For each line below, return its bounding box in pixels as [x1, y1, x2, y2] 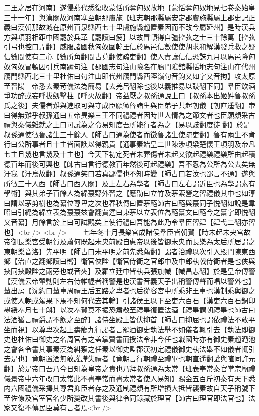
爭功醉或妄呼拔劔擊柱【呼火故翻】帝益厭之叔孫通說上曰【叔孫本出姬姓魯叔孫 [4, 90, 255, 101]
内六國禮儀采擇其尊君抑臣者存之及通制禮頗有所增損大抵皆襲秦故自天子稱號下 [4, 383, 255, 393]
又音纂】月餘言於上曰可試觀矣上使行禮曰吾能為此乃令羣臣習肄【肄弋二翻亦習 [4, 217, 255, 227]
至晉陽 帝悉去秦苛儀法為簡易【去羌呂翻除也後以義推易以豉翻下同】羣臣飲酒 [4, 80, 255, 91]
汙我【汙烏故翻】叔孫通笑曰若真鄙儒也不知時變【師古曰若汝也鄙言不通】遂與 [4, 168, 255, 179]
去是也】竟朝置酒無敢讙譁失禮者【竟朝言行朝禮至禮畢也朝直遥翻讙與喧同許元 [4, 353, 255, 364]
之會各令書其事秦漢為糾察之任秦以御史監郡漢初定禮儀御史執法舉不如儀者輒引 [4, 343, 255, 354]
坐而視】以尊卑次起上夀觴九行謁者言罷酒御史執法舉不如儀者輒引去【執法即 [4, 324, 248, 334]
